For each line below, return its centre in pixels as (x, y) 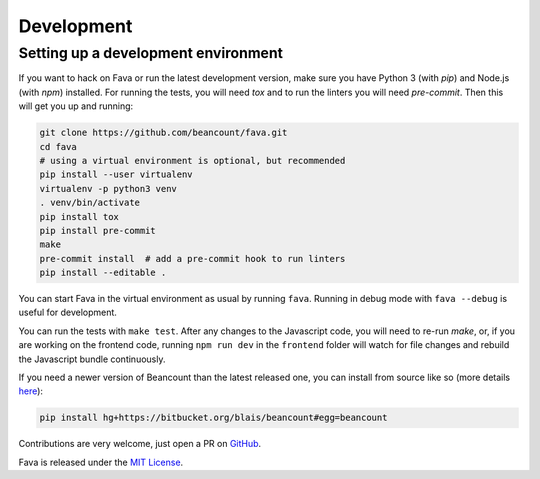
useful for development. (67, 312)
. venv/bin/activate (89, 203)
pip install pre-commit (98, 230)
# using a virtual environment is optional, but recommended (192, 160)
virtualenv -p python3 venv (108, 188)
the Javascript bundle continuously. (92, 359)
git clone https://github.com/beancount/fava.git (163, 133)
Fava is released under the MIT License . (101, 462)
